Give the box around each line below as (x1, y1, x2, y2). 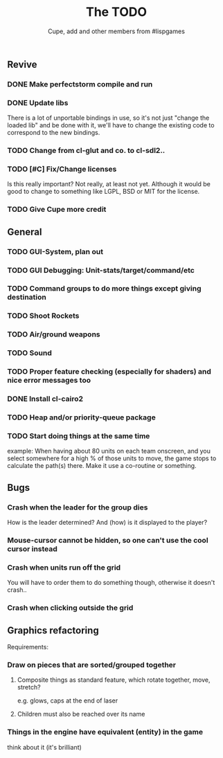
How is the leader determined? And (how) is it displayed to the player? (7, 518, 208, 526)
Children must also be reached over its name (17, 710, 145, 719)
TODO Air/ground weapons (7, 330, 100, 339)
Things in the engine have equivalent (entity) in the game (7, 728, 204, 737)
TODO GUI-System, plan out (7, 246, 104, 256)
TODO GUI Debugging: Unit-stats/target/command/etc (7, 265, 195, 275)
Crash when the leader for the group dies (7, 503, 148, 512)
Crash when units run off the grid (7, 562, 121, 572)
